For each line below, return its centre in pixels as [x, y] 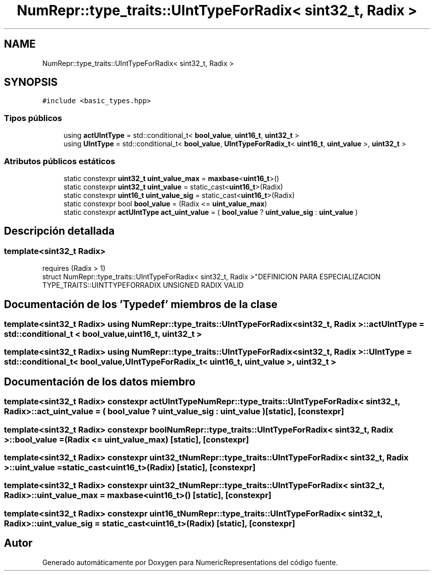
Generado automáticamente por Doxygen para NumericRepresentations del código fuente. [190, 562]
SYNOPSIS [31, 82]
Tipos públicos [33, 118]
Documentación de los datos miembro [100, 382]
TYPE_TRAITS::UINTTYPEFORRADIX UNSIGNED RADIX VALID [143, 285]
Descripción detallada [59, 231]
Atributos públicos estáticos [60, 161]
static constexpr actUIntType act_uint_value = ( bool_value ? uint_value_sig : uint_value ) [211, 212]
